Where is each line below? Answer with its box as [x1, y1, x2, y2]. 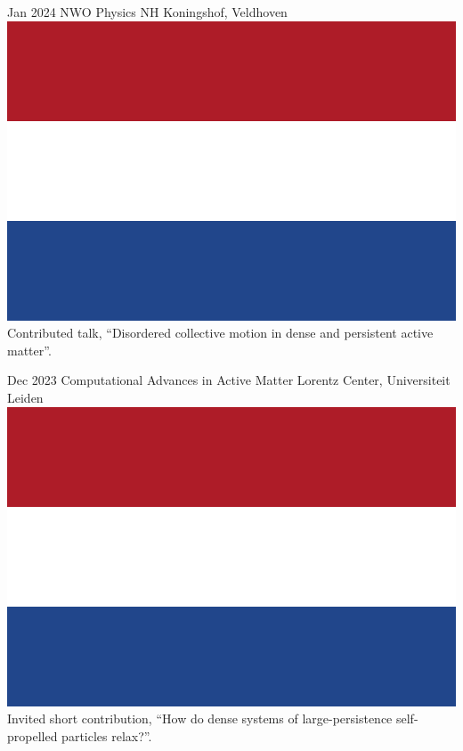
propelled [7, 726, 58, 745]
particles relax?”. [61, 726, 152, 745]
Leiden [7, 388, 44, 406]
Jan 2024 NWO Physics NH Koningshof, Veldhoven [7, 3, 288, 20]
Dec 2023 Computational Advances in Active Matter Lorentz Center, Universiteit [7, 371, 451, 389]
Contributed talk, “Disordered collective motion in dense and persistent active [7, 323, 434, 342]
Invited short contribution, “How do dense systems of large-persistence [7, 709, 393, 728]
